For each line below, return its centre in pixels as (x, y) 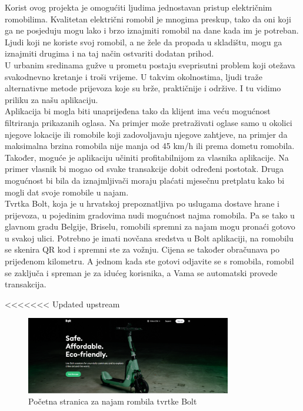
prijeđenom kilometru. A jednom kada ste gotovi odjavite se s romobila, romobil (149, 261)
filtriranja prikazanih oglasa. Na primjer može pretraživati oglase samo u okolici (149, 122)
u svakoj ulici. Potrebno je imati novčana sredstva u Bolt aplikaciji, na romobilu (149, 238)
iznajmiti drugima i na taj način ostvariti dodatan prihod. (109, 53)
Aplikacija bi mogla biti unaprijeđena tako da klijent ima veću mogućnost (138, 111)
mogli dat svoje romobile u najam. (67, 192)
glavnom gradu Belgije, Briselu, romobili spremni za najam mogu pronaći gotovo (150, 226)
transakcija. (26, 284)
